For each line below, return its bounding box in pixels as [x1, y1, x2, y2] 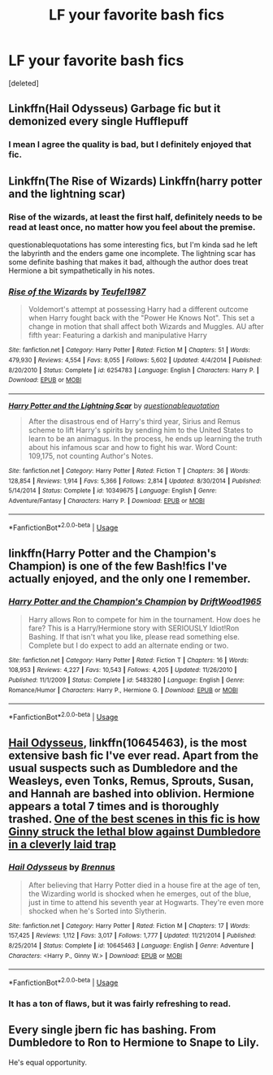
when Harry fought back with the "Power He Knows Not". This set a [28, 313, 255, 323]
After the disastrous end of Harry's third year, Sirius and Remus [28, 416, 241, 426]
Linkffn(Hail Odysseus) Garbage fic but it [8, 102, 221, 115]
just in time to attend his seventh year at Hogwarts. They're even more [28, 897, 264, 907]
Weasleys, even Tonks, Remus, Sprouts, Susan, [8, 774, 254, 787]
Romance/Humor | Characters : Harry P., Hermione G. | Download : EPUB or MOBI [8, 686, 238, 694]
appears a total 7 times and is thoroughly [8, 799, 219, 813]
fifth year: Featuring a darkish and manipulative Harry [28, 331, 207, 340]
